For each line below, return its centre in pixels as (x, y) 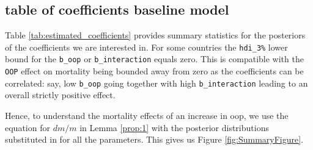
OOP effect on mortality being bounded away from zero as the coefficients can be (154, 71)
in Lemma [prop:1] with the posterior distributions (174, 127)
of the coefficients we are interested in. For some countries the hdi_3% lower (146, 47)
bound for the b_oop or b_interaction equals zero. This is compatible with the (154, 59)
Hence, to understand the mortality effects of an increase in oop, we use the (147, 116)
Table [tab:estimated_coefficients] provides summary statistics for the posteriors (155, 35)
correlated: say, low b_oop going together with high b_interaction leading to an (156, 83)
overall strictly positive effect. (60, 95)
